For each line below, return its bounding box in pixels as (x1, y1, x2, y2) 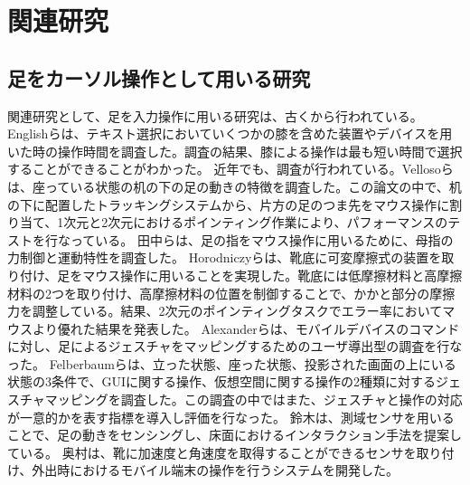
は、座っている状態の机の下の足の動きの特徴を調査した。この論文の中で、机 (7, 176, 462, 195)
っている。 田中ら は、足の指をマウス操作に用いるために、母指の (70, 230, 454, 249)
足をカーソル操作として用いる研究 (7, 63, 311, 91)
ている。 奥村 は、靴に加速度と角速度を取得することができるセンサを (7, 442, 417, 461)
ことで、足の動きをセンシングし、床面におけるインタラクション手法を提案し (7, 425, 463, 444)
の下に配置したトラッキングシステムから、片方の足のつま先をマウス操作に (7, 195, 450, 214)
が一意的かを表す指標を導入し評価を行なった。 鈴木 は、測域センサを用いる (7, 407, 455, 426)
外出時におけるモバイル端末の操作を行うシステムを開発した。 (32, 461, 399, 480)
